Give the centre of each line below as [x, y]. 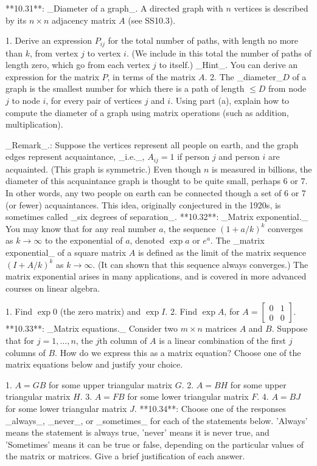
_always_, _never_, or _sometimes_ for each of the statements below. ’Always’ [157, 420]
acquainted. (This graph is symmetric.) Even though [103, 169]
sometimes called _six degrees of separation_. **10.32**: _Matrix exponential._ [157, 217]
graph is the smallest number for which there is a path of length [125, 88]
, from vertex [54, 53]
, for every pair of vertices [94, 101]
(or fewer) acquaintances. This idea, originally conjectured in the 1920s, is [143, 204]
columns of [26, 352]
